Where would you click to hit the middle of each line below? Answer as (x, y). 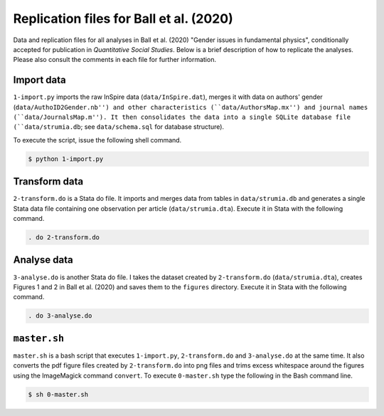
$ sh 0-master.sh (58, 394)
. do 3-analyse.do (60, 316)
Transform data (48, 182)
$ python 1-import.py (66, 159)
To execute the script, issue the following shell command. (97, 140)
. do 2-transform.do (64, 238)
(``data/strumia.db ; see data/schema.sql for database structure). (118, 127)
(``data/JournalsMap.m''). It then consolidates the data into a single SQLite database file (182, 117)
